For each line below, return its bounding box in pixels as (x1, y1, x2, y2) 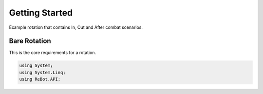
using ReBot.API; (19, 76, 61, 82)
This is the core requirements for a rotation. (9, 50, 96, 56)
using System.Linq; (19, 70, 66, 75)
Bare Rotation (9, 37, 51, 45)
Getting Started (9, 7, 73, 18)
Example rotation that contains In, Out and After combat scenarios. (9, 24, 143, 30)
